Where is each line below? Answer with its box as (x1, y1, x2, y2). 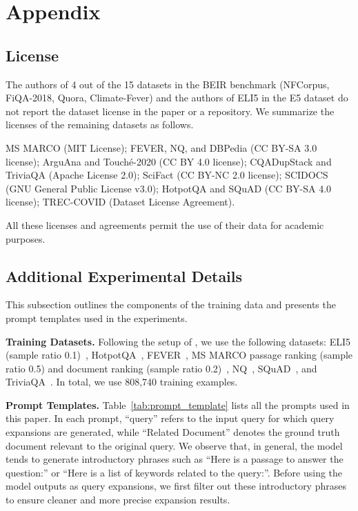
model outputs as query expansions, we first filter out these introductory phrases (6, 479, 346, 493)
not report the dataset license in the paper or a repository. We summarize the (6, 103, 335, 118)
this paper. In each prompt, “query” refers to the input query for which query (6, 411, 335, 425)
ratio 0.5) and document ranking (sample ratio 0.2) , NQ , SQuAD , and (6, 361, 317, 375)
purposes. (6, 231, 46, 246)
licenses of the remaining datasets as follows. (6, 117, 194, 132)
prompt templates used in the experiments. (6, 310, 188, 325)
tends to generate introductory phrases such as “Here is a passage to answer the (6, 452, 344, 466)
